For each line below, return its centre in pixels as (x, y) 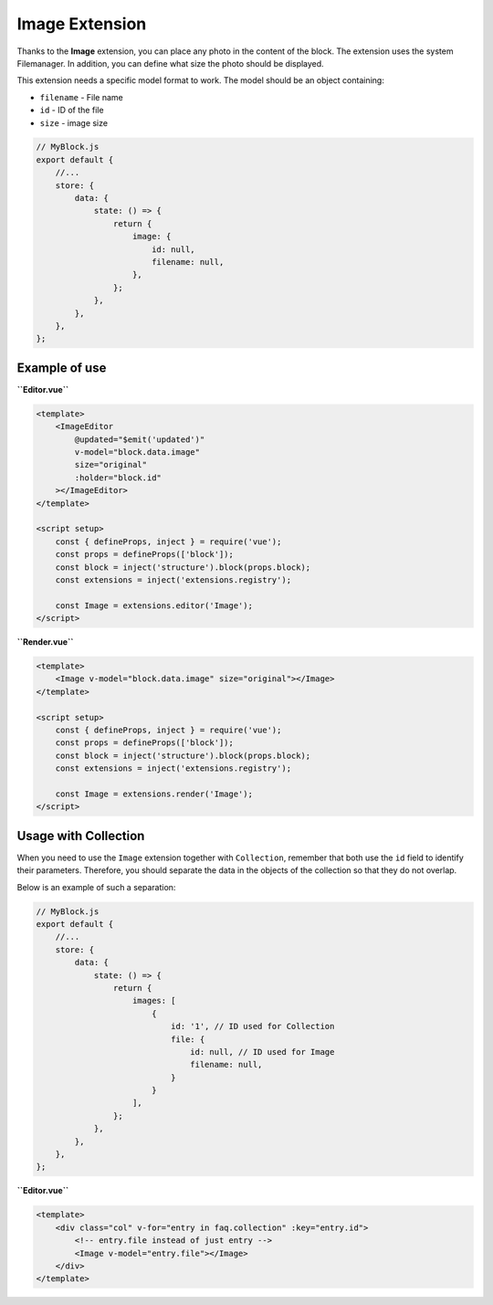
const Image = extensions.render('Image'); (154, 794)
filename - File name (81, 97)
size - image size (74, 122)
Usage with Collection (81, 836)
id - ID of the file (72, 111)
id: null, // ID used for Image (262, 1052)
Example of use (62, 368)
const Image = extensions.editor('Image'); (154, 605)
